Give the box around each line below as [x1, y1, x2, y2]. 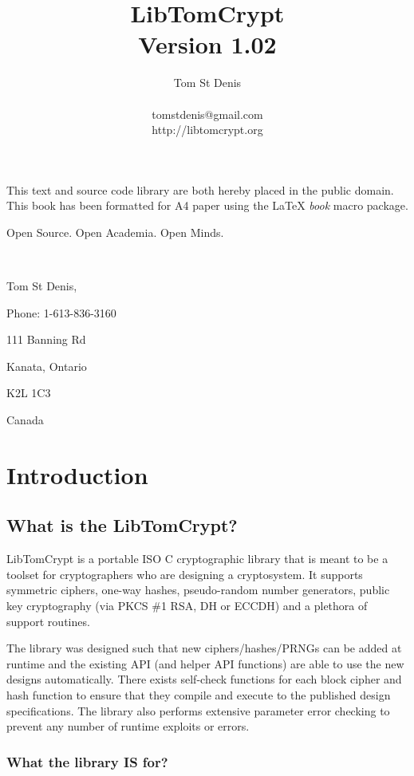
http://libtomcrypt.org [152, 121, 263, 138]
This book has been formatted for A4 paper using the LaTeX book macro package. [6, 197, 408, 214]
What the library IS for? [6, 751, 168, 771]
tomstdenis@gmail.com [152, 105, 263, 122]
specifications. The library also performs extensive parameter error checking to [6, 702, 390, 719]
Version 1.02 [138, 28, 277, 61]
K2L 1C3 [6, 384, 51, 401]
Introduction [6, 458, 148, 490]
